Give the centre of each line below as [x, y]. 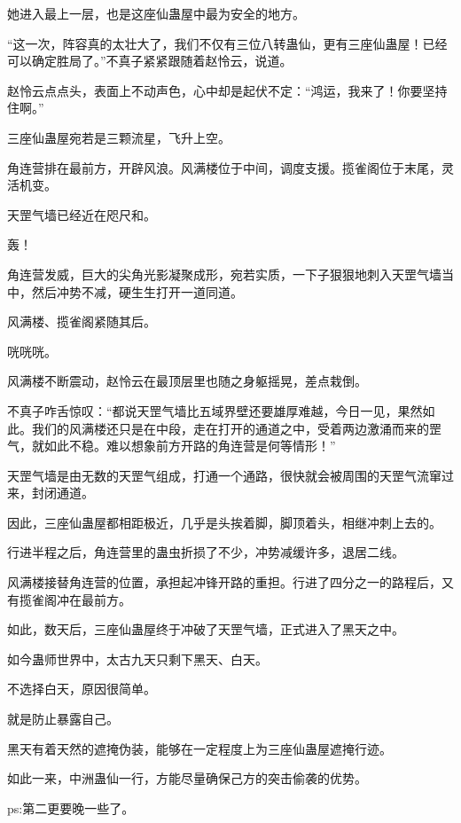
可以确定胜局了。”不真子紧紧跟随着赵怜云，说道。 [150, 61]
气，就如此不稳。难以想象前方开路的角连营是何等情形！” [172, 446]
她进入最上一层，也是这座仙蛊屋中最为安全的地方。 [156, 13]
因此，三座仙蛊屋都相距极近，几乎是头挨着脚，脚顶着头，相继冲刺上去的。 [224, 522]
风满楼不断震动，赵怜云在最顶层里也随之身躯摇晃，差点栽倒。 [187, 381]
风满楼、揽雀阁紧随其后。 [82, 321]
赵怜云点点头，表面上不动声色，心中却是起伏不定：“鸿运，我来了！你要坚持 [227, 90]
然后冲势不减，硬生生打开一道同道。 [137, 291]
